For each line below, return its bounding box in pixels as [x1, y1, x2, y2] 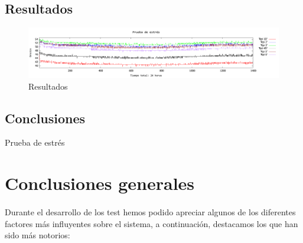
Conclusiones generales [5, 171, 195, 195]
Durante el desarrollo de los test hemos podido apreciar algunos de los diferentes [5, 206, 296, 218]
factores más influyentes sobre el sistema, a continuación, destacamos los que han [5, 217, 298, 229]
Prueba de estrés [5, 136, 65, 149]
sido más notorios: [5, 229, 70, 241]
